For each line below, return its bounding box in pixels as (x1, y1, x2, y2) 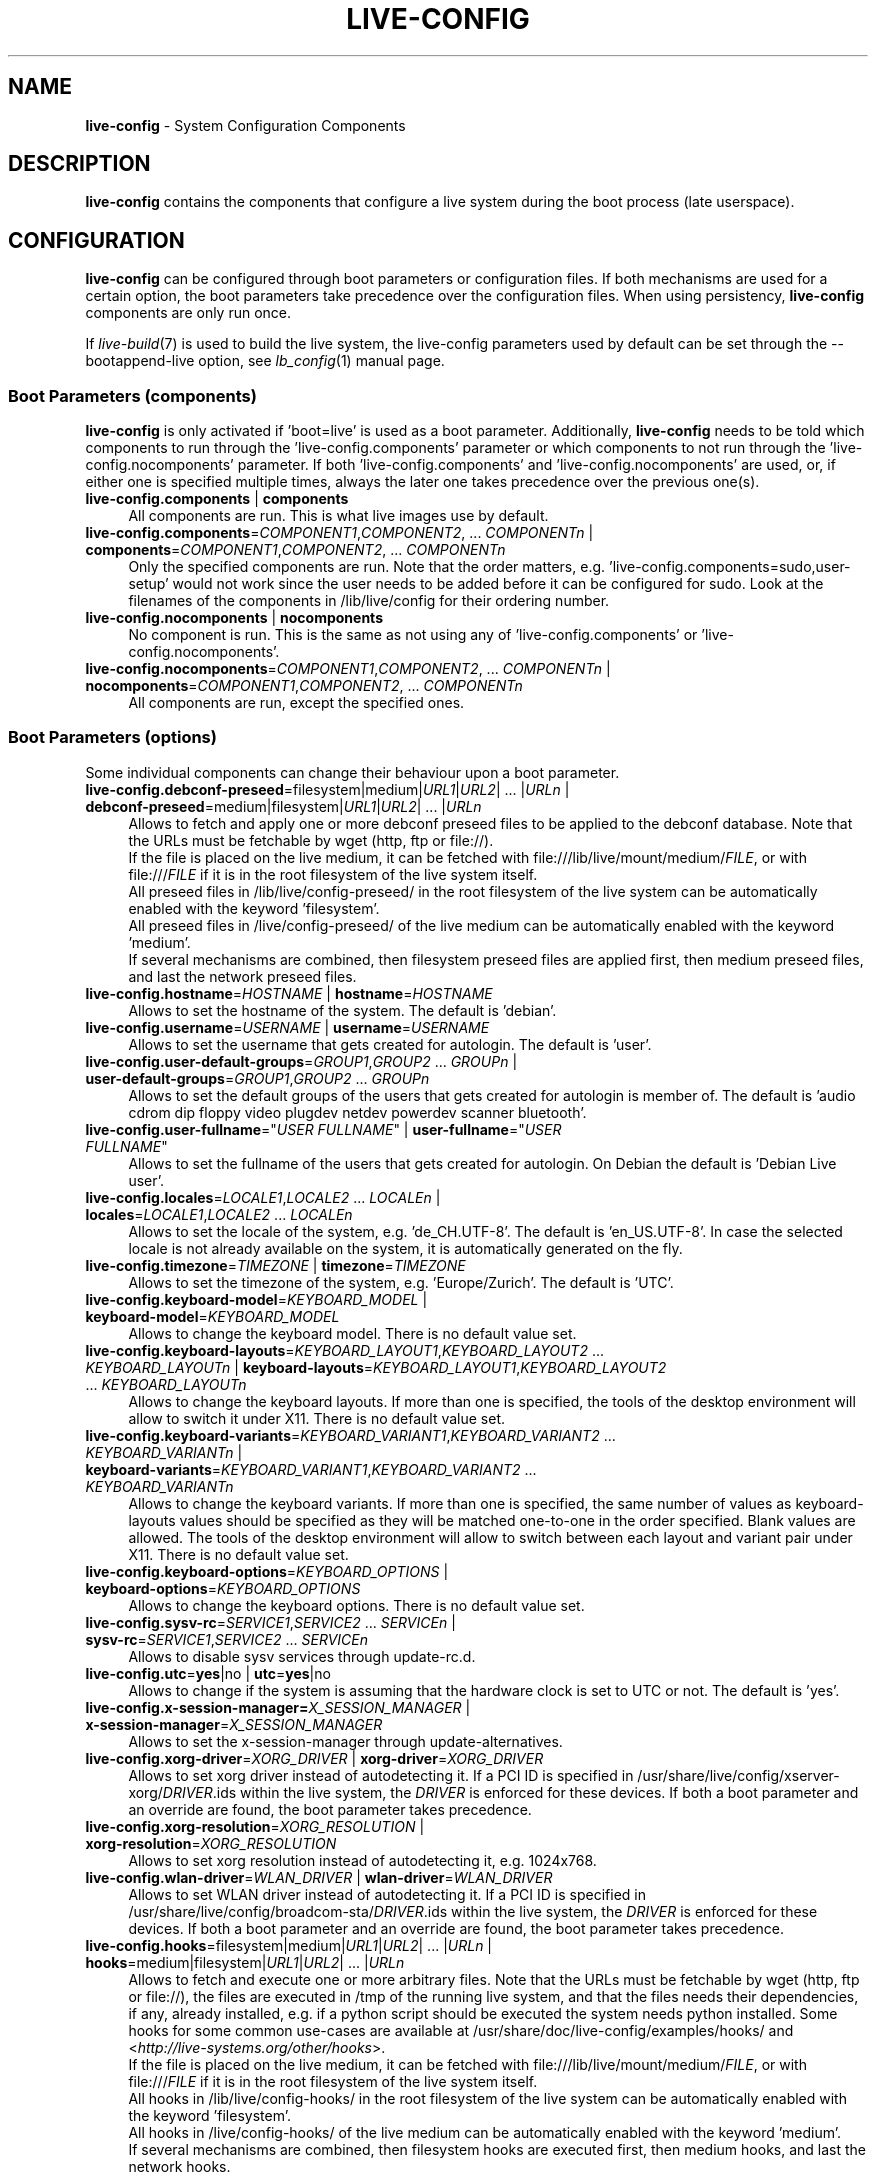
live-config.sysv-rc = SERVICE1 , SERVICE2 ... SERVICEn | (85, 1613, 456, 1631)
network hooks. (128, 2157, 231, 2175)
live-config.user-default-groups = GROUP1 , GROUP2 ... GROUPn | (85, 1052, 518, 1070)
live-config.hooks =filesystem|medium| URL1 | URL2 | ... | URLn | (85, 1936, 493, 1954)
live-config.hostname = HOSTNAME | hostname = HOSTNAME (85, 984, 493, 1002)
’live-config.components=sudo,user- (608, 558, 851, 576)
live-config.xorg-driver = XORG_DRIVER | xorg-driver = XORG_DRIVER (85, 1749, 544, 1767)
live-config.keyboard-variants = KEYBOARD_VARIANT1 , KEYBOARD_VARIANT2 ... (85, 1426, 616, 1444)
